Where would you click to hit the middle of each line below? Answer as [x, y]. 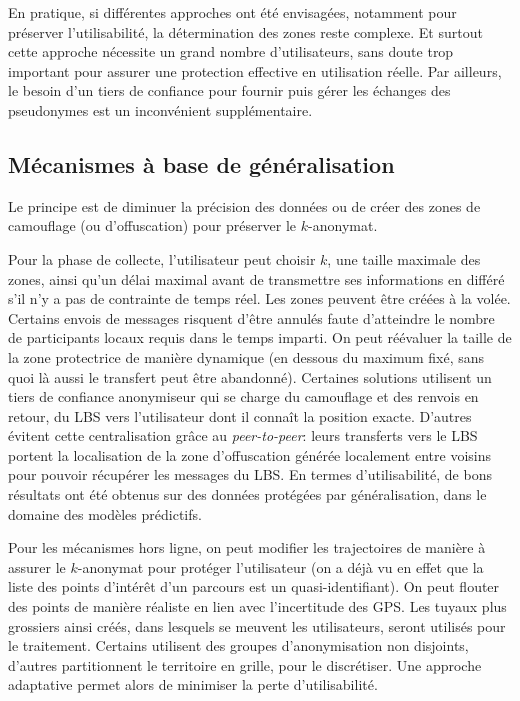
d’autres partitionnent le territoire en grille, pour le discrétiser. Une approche [245, 664]
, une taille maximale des [404, 258]
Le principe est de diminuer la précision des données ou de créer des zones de [244, 205]
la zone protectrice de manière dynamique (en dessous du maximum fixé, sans [246, 356]
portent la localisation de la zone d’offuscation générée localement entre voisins [249, 454]
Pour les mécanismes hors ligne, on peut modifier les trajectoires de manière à [247, 547]
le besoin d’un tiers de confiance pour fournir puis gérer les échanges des [229, 90]
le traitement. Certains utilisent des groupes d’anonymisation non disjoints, [238, 645]
